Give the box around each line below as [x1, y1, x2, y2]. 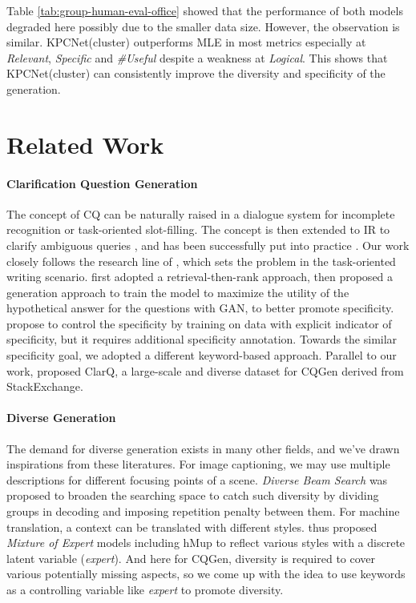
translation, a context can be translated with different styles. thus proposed [6, 518, 378, 535]
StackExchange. [6, 378, 83, 395]
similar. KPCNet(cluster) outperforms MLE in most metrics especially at [6, 34, 366, 50]
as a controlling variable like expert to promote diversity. [6, 581, 284, 597]
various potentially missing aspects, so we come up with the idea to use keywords [6, 565, 406, 582]
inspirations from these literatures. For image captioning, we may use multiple [6, 456, 390, 472]
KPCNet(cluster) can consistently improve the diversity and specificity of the [6, 65, 386, 82]
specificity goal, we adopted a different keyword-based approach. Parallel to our [6, 347, 397, 364]
